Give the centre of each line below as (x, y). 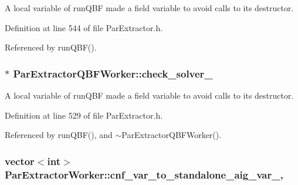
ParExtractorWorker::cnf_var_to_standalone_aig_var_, (144, 174)
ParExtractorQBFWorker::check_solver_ (113, 73)
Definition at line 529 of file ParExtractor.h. (84, 115)
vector (20, 161)
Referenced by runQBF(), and (59, 135)
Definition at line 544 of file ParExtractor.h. (84, 27)
